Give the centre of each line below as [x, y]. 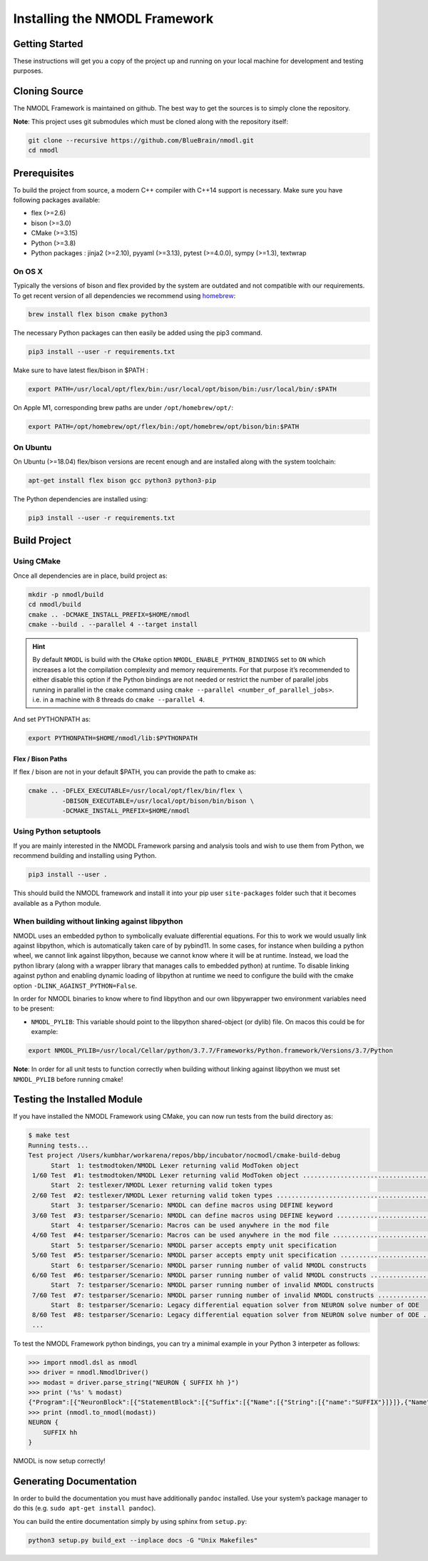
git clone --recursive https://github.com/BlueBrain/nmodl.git [141, 140]
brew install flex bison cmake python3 [98, 314]
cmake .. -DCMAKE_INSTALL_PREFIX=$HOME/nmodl [109, 614]
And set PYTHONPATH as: [52, 720]
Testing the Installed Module [78, 1099]
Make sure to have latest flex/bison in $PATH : [81, 370]
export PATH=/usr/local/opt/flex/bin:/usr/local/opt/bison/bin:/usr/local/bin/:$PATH [182, 389]
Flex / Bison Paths [40, 759]
